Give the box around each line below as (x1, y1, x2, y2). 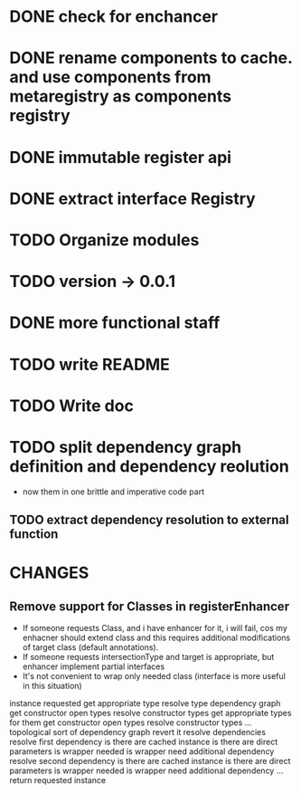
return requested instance (9, 775, 107, 786)
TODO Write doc (9, 396, 134, 416)
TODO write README (9, 354, 170, 375)
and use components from (9, 67, 212, 88)
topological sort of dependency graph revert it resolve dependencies (9, 727, 267, 738)
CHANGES (9, 563, 89, 583)
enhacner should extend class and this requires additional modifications (22, 632, 291, 644)
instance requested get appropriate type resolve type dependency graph (9, 698, 281, 709)
